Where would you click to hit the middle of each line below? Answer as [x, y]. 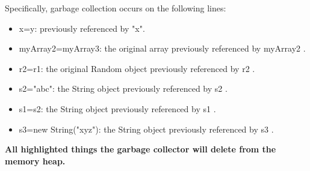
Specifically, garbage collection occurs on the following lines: [116, 8]
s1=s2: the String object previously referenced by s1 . [117, 108]
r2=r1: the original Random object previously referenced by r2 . [137, 68]
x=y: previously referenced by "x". [82, 28]
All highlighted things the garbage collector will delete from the [141, 149]
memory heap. [35, 160]
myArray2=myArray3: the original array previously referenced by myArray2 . [162, 48]
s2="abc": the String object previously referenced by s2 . [123, 88]
